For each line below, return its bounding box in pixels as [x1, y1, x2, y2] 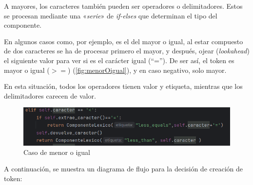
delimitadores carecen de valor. [4, 90, 96, 101]
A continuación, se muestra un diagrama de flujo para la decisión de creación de [4, 164, 243, 173]
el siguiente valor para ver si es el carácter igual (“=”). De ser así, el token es [4, 55, 234, 65]
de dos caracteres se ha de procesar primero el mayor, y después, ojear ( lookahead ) [4, 46, 250, 56]
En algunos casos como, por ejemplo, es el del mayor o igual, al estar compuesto [4, 36, 243, 46]
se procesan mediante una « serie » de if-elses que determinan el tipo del [4, 10, 217, 20]
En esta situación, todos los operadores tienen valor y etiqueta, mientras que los [4, 81, 243, 91]
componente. [4, 20, 41, 30]
